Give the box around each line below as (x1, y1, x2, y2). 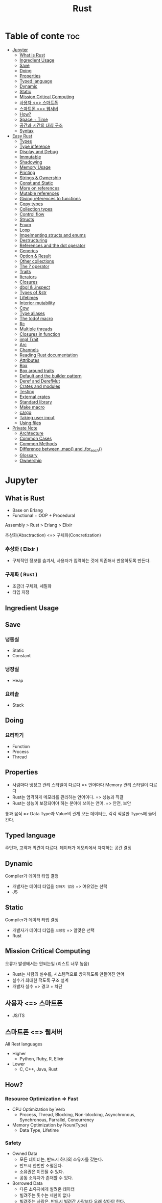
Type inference (19, 143, 50, 149)
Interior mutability (19, 300, 55, 306)
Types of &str (19, 289, 47, 295)
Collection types (19, 206, 53, 212)
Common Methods (19, 440, 57, 447)
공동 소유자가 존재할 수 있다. (19, 1175, 73, 1181)
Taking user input (19, 414, 55, 420)
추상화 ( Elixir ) (5, 545, 39, 552)
